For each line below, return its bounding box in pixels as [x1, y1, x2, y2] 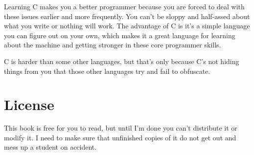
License [4, 94, 54, 114]
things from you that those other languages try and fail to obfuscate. [4, 66, 210, 76]
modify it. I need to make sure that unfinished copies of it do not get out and [4, 132, 236, 142]
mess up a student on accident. [4, 142, 97, 152]
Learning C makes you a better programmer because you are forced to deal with [4, 1, 245, 11]
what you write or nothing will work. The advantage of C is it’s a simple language [4, 21, 250, 31]
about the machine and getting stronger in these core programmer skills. [4, 40, 221, 50]
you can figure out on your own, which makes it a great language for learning [4, 30, 235, 40]
